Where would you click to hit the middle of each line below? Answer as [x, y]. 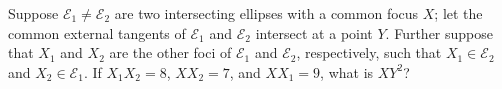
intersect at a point [314, 32]
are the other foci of [170, 52]
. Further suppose [439, 32]
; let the [458, 13]
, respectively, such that [369, 52]
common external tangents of [97, 32]
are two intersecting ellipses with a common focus [266, 13]
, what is [347, 71]
